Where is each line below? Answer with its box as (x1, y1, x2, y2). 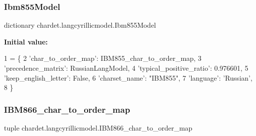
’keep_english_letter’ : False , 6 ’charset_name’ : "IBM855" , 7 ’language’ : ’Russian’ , (4, 72, 253, 83)
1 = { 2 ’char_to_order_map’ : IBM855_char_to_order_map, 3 (4, 53, 202, 63)
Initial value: (4, 36, 48, 46)
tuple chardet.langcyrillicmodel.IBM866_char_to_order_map (4, 123, 193, 133)
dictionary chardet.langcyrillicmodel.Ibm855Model (4, 20, 156, 30)
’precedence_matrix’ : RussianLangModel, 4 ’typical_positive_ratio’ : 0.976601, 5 (4, 63, 249, 73)
